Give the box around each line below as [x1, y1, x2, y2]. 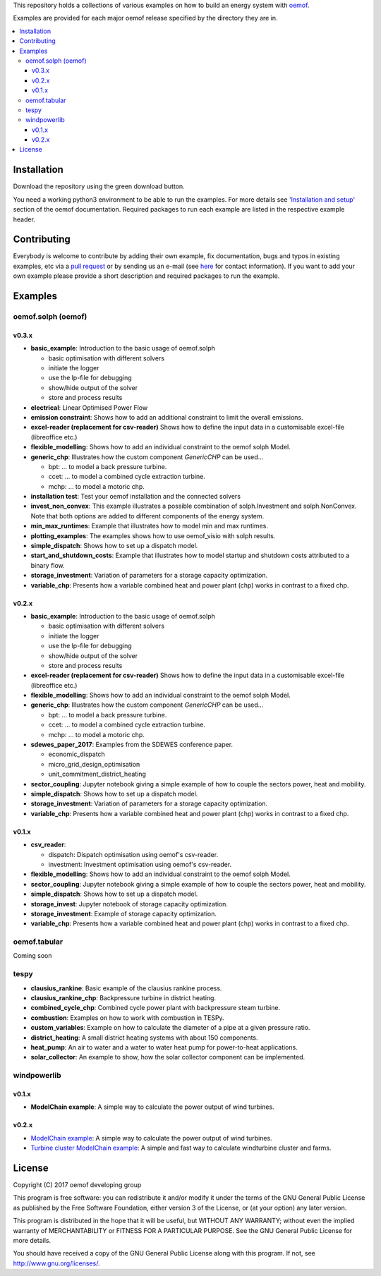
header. [13, 215, 35, 224]
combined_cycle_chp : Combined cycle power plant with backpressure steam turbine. [30, 1004, 281, 1012]
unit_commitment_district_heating [48, 770, 146, 779]
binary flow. [30, 561, 65, 569]
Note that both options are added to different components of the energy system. [30, 511, 265, 520]
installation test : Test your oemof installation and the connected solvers [30, 492, 241, 501]
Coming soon [13, 952, 52, 960]
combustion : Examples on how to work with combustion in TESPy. [30, 1013, 225, 1022]
